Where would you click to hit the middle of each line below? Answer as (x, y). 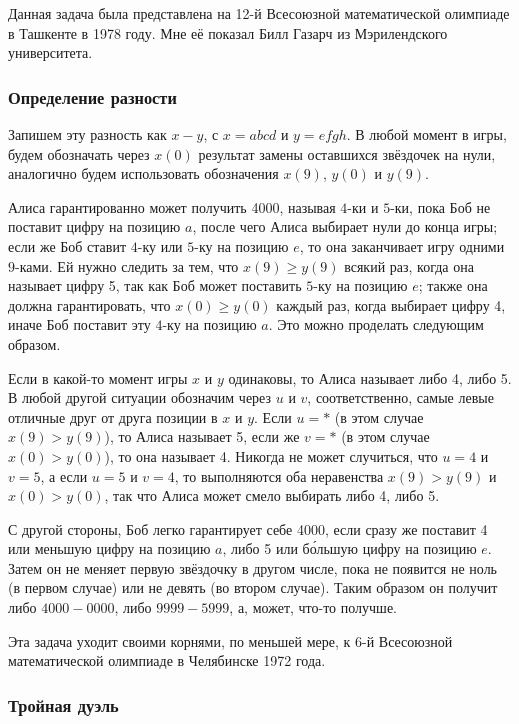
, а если (64, 475)
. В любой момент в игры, (426, 134)
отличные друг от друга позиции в (113, 416)
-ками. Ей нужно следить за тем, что (127, 265)
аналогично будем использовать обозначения (143, 173)
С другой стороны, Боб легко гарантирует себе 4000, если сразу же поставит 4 (248, 528)
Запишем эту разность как (87, 134)
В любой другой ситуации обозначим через (140, 397)
